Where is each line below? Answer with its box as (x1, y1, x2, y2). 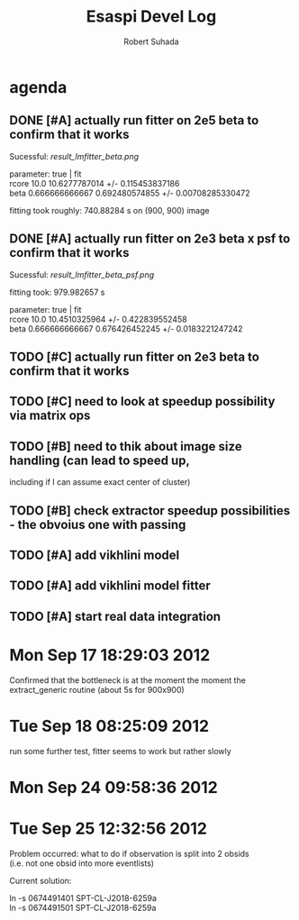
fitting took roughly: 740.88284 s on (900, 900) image (9, 205, 210, 215)
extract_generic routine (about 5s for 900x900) (9, 684, 185, 695)
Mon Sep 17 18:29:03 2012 (9, 644, 211, 665)
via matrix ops (9, 408, 91, 424)
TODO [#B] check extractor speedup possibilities (9, 503, 291, 518)
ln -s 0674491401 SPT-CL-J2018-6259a (9, 892, 158, 903)
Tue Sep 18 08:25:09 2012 (9, 715, 210, 736)
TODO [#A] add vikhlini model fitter (9, 578, 211, 594)
